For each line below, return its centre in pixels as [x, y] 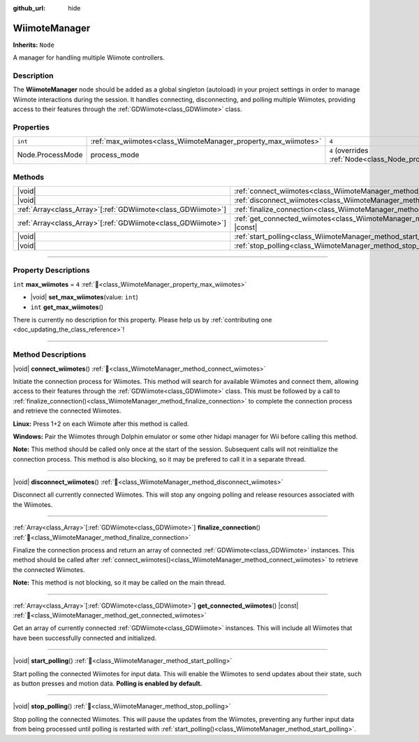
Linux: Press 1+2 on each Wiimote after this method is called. [101, 424]
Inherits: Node [34, 45]
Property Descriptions [51, 271]
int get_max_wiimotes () [67, 307]
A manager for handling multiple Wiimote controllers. [89, 58]
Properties [31, 127]
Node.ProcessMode [50, 155]
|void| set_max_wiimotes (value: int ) [84, 297]
